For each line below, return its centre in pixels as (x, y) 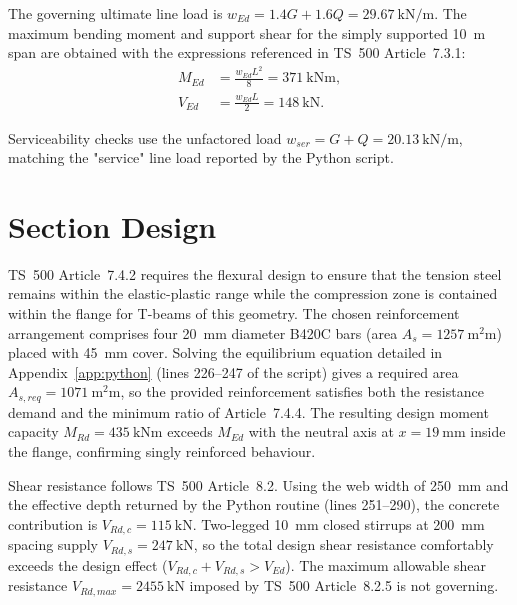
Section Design (112, 225)
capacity (33, 431)
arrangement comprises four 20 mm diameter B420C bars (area (203, 332)
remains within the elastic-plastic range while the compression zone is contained (253, 293)
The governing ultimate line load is (115, 13)
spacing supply (53, 544)
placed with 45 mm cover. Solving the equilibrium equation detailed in (225, 352)
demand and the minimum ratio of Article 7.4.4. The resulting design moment (248, 411)
